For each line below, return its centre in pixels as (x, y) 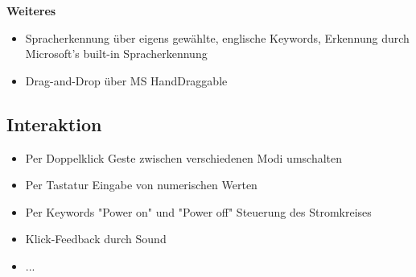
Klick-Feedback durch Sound (96, 239)
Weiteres (31, 10)
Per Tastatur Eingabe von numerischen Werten (141, 185)
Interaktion (54, 124)
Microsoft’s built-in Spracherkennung (116, 54)
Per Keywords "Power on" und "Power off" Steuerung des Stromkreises (198, 211)
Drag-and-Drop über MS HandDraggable (126, 80)
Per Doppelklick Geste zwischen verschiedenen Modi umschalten (184, 157)
